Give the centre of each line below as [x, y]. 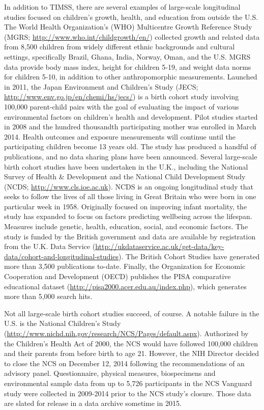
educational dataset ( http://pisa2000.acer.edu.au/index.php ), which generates [125, 286]
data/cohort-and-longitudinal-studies [62, 256]
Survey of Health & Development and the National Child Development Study [125, 176]
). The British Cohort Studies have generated [189, 256]
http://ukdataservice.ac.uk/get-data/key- [160, 246]
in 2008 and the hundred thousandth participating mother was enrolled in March [130, 127]
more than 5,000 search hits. [48, 296]
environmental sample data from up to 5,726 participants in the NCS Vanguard [128, 383]
